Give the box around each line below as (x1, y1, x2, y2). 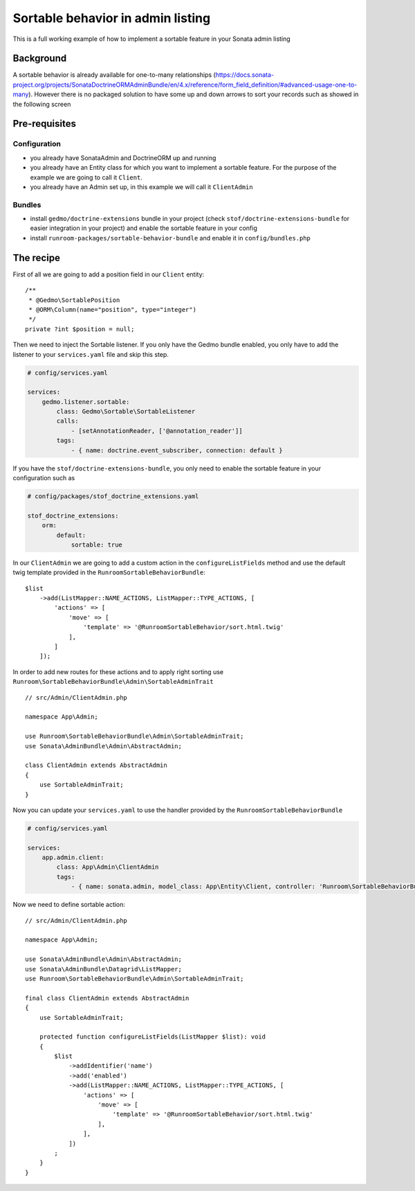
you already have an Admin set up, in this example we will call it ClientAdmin (30, 182, 253, 191)
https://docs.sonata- (215, 71, 275, 79)
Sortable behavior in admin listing (12, 10, 211, 26)
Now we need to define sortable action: (12, 901, 126, 909)
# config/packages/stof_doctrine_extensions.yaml (27, 492, 199, 500)
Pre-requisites (12, 118, 76, 130)
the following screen (12, 100, 71, 108)
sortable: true (71, 540, 122, 549)
